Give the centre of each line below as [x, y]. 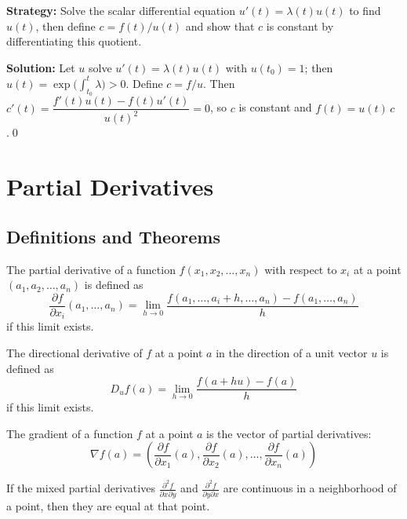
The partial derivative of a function [91, 269]
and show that [220, 26]
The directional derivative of [74, 352]
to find [365, 10]
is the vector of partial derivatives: [289, 433]
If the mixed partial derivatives [81, 488]
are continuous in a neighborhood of [310, 488]
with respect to [301, 269]
